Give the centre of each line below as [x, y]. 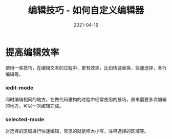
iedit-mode [19, 87]
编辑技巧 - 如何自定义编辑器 [86, 10]
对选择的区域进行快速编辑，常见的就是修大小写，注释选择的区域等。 [77, 131]
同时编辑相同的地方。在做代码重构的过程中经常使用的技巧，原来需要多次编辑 [86, 99]
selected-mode [25, 119]
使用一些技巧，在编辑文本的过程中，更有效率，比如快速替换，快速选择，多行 [86, 67]
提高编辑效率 [33, 52]
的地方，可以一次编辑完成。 [35, 106]
